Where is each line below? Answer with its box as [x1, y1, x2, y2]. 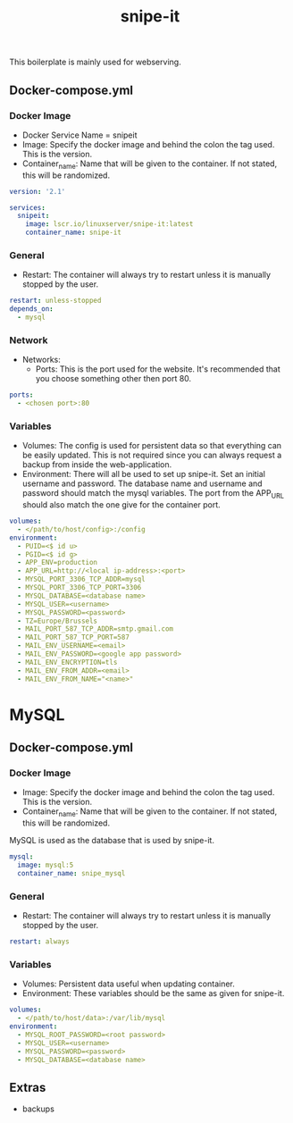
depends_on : [9, 305, 54, 314]
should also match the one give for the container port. [21, 499, 221, 510]
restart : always [9, 937, 70, 946]
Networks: [21, 355, 61, 365]
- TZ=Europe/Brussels [17, 616, 98, 625]
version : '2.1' [9, 187, 66, 196]
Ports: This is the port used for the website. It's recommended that [35, 364, 280, 374]
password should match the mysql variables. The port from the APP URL [21, 488, 284, 501]
